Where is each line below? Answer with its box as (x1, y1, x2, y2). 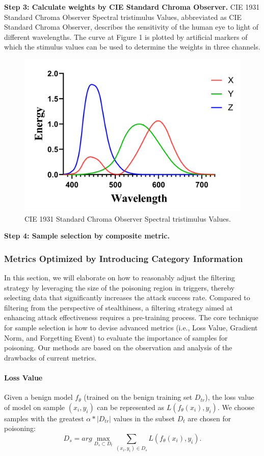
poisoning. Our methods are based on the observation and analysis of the (4, 342, 232, 353)
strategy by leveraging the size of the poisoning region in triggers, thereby (4, 282, 235, 293)
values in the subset (113, 413, 175, 423)
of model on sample (4, 401, 65, 412)
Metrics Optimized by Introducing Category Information (4, 252, 243, 265)
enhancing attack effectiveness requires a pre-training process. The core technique (4, 312, 258, 323)
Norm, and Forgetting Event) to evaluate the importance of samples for (4, 332, 228, 343)
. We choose (217, 401, 255, 412)
